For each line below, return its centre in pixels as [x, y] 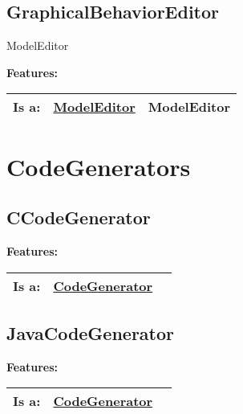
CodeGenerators [99, 166]
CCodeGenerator [79, 217]
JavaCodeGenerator [91, 332]
